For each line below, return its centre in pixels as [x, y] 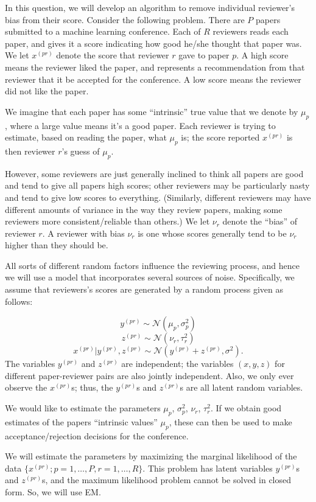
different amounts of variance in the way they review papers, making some [144, 209]
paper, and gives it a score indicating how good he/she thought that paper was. [153, 43]
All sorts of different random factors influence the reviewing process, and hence [152, 265]
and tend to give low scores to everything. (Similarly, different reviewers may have [158, 197]
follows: [19, 301]
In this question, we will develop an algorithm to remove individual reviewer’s [150, 7]
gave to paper [204, 55]
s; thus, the [92, 387]
